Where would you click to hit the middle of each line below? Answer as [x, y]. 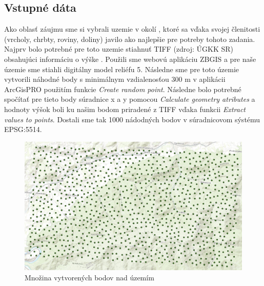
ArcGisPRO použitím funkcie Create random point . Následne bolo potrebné [123, 89]
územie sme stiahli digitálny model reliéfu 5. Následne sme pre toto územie [122, 69]
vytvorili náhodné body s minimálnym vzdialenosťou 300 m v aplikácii [115, 79]
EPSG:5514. [23, 129]
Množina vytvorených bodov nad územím [89, 277]
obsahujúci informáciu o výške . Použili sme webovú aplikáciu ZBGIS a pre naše [130, 59]
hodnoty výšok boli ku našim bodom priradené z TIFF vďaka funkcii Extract [125, 109]
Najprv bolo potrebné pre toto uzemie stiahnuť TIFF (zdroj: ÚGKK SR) [119, 49]
